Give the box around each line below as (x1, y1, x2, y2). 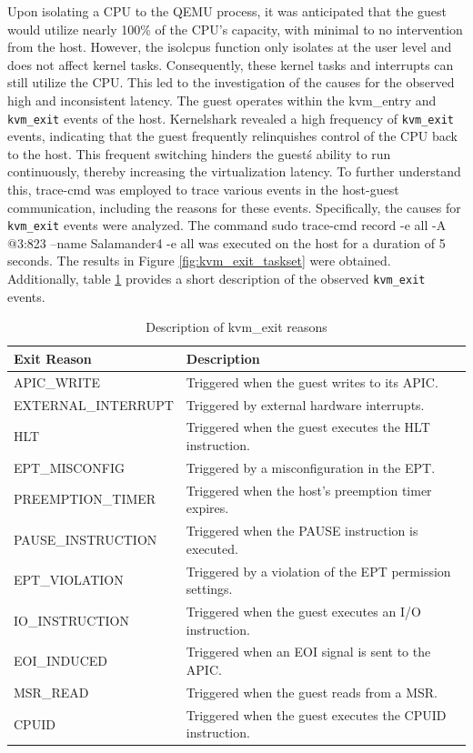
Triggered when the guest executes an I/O (186, 602, 421, 620)
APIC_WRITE (14, 372, 101, 391)
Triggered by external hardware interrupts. (186, 395, 425, 414)
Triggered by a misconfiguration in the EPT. (186, 457, 436, 477)
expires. (186, 498, 229, 517)
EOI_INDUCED (14, 651, 108, 670)
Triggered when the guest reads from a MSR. (186, 682, 438, 701)
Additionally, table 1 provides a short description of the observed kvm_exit (7, 269, 426, 288)
